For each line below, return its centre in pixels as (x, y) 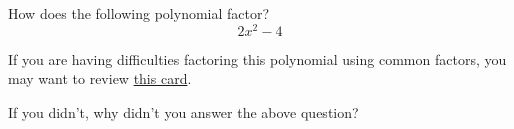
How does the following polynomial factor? (139, 13)
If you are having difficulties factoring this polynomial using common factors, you (257, 58)
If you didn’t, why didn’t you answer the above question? (183, 111)
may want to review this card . (100, 78)
